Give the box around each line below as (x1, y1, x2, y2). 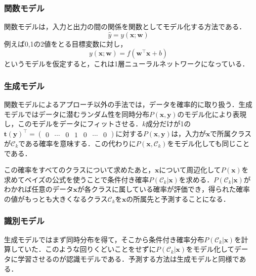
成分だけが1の (146, 118, 191, 129)
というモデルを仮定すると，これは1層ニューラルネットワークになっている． (4, 58, 249, 69)
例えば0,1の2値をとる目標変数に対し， (4, 38, 127, 49)
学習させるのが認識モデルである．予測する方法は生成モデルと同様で (17, 253, 239, 264)
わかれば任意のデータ (4, 184, 73, 194)
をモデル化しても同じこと (167, 138, 250, 148)
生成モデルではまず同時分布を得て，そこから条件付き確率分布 (4, 234, 205, 244)
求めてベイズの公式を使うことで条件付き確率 (4, 174, 149, 184)
